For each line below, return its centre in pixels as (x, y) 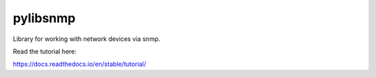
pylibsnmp (44, 18)
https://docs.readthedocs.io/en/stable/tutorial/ (79, 64)
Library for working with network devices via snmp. (87, 39)
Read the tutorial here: (45, 51)
